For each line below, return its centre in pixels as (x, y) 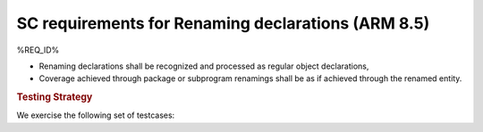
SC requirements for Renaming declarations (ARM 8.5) (223, 23)
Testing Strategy (55, 97)
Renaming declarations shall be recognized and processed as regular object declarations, (204, 66)
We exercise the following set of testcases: (96, 115)
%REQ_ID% (38, 50)
